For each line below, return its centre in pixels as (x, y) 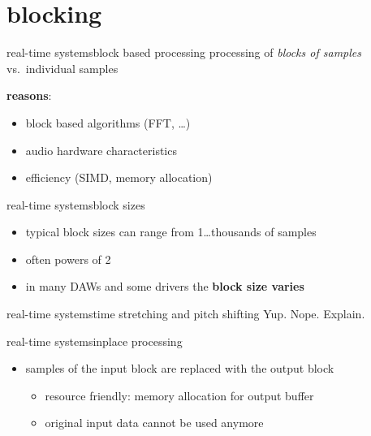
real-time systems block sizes (76, 204)
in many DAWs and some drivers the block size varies (165, 286)
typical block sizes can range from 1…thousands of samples (171, 232)
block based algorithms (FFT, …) (108, 122)
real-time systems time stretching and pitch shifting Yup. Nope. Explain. (186, 314)
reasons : (29, 95)
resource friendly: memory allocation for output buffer (179, 395)
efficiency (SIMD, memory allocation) (119, 177)
